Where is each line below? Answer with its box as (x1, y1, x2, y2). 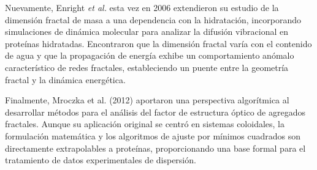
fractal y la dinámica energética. (5, 73, 126, 86)
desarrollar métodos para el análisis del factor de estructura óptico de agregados (5, 105, 305, 118)
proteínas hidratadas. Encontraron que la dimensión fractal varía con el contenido (5, 37, 312, 50)
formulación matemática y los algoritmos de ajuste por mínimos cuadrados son (5, 129, 301, 142)
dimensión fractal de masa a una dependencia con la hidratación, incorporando (5, 13, 301, 26)
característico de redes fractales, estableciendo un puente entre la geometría (5, 61, 289, 73)
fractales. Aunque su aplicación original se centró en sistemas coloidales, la (5, 117, 285, 130)
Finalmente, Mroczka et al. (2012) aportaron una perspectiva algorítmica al (5, 94, 289, 106)
